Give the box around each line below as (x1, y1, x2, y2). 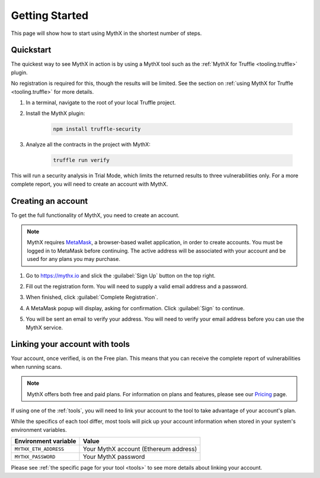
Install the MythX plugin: (25, 110, 85, 117)
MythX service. (25, 324, 63, 331)
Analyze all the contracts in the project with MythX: (25, 141, 151, 148)
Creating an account (11, 196, 88, 206)
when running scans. (11, 363, 62, 370)
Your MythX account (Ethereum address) (83, 445, 197, 453)
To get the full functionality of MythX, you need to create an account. (11, 211, 180, 219)
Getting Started (11, 9, 89, 22)
